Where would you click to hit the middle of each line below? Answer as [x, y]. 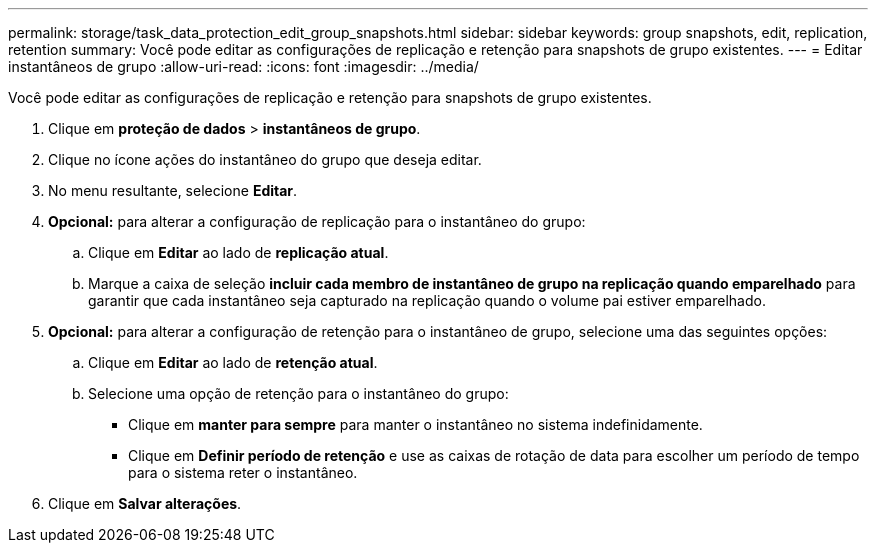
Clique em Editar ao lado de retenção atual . [233, 362]
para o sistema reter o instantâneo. [243, 472]
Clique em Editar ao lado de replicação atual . [238, 252]
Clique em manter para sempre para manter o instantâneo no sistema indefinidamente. [415, 424]
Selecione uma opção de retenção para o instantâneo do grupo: [298, 393]
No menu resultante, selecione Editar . [173, 190]
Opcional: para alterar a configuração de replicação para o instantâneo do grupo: [317, 221]
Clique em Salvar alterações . [145, 503]
